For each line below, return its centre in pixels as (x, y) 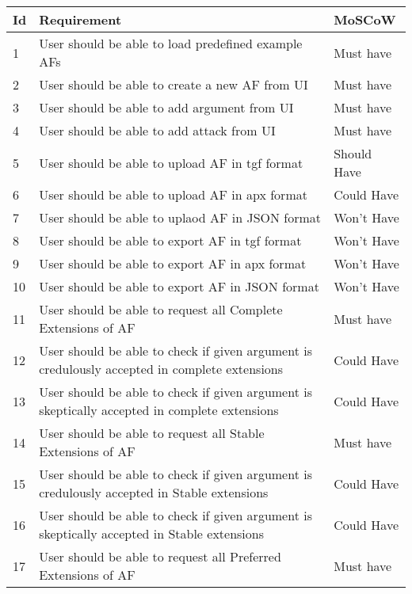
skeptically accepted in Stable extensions (152, 533)
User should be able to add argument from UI (166, 107)
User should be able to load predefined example (171, 43)
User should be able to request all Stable (152, 433)
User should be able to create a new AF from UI (174, 84)
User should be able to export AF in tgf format (170, 240)
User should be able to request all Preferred (160, 556)
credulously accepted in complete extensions (161, 369)
